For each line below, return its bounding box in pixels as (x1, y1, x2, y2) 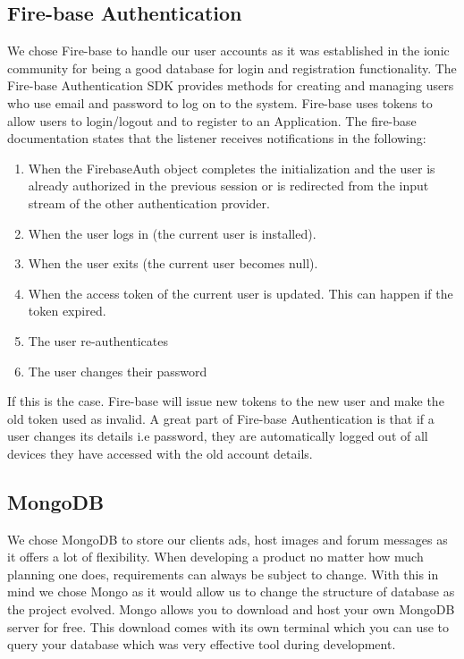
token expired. (28, 301, 106, 320)
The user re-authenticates (28, 331, 168, 350)
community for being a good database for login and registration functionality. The (7, 58, 457, 77)
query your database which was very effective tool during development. (7, 635, 396, 654)
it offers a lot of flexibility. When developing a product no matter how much (7, 547, 424, 566)
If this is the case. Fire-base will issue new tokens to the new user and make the (7, 392, 444, 410)
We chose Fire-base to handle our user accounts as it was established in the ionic (7, 41, 450, 60)
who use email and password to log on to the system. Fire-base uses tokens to (7, 93, 433, 112)
